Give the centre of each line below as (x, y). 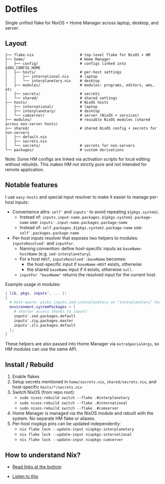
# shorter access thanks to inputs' (52, 312)
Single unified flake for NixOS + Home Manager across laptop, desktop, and (82, 23)
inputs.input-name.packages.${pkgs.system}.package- (97, 217)
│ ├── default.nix (26, 137)
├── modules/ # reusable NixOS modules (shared (78, 119)
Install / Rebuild (29, 364)
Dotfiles (21, 9)
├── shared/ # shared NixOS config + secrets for (81, 128)
